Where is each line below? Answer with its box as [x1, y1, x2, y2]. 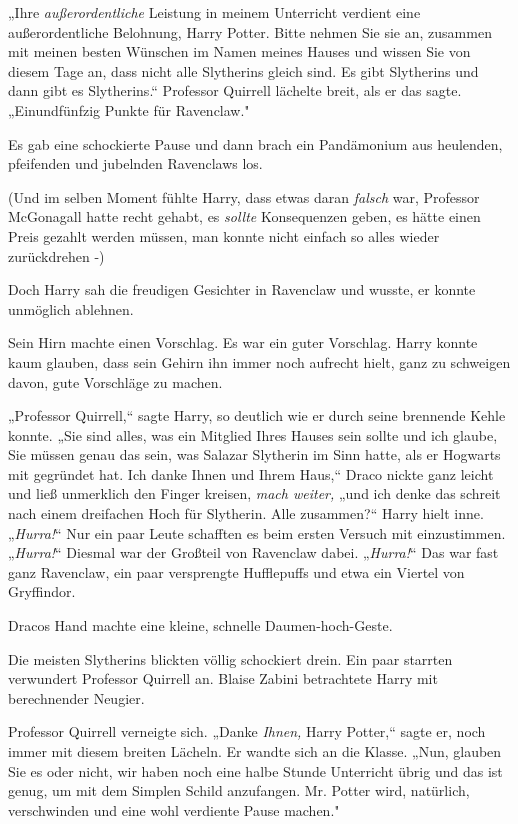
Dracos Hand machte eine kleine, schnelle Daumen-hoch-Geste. [8, 615, 393, 636]
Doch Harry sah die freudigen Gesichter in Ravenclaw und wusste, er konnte [8, 279, 476, 300]
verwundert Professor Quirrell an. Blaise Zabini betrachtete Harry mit [8, 668, 438, 689]
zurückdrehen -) [8, 245, 105, 266]
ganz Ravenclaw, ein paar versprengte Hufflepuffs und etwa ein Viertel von [8, 561, 465, 582]
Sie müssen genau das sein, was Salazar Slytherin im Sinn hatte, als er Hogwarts [8, 444, 501, 465]
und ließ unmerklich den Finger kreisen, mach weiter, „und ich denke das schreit [8, 483, 501, 504]
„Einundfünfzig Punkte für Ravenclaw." [8, 99, 250, 120]
